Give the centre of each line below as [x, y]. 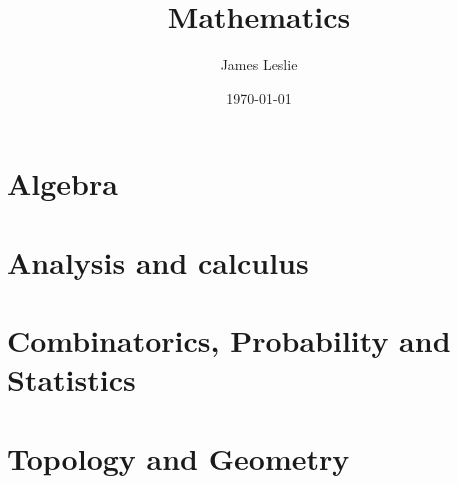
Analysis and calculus [158, 261]
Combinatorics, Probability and [229, 340]
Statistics [71, 379]
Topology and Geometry [178, 457]
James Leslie [259, 64]
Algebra [62, 183]
